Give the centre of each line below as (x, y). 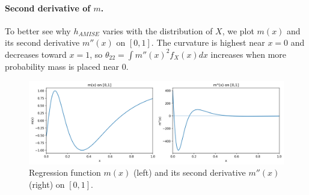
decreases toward (36, 54)
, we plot (238, 30)
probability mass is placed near (62, 66)
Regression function (65, 172)
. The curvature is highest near (208, 42)
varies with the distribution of (158, 30)
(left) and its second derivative (189, 172)
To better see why (38, 30)
